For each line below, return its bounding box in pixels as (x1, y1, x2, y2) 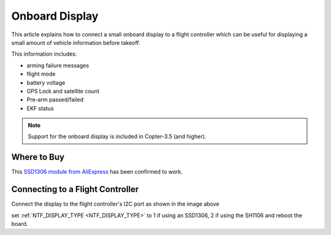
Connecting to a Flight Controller (11, 184, 139, 195)
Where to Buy (11, 152, 64, 163)
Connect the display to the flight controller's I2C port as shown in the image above (11, 200, 220, 208)
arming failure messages (26, 61, 89, 69)
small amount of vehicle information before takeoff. (11, 39, 140, 46)
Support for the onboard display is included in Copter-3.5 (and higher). (28, 133, 207, 141)
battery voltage (26, 79, 66, 86)
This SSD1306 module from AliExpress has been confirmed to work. (11, 168, 183, 175)
